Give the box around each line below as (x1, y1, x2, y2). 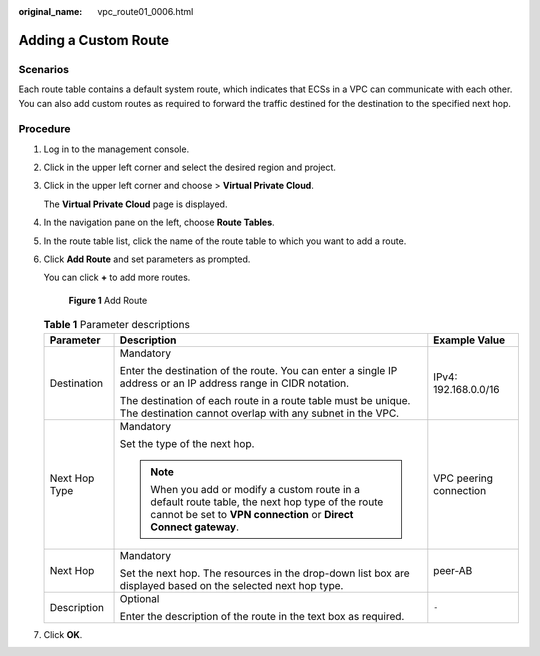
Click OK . (43, 628, 83, 640)
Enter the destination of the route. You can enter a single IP (119, 363, 398, 377)
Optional (119, 591, 160, 605)
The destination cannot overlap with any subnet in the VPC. (119, 406, 400, 420)
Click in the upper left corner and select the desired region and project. (43, 161, 337, 174)
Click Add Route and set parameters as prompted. (43, 253, 251, 265)
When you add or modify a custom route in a (150, 482, 360, 496)
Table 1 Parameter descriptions (43, 318, 190, 332)
